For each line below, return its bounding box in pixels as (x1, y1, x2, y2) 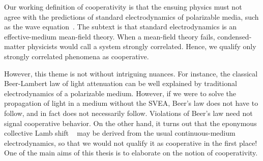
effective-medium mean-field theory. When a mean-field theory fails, (4, 31, 215, 42)
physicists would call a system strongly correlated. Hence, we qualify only (27, 41, 256, 52)
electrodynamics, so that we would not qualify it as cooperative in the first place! (4, 137, 257, 148)
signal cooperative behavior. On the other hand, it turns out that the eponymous (4, 117, 257, 128)
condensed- (217, 31, 252, 42)
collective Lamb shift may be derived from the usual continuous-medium (4, 128, 236, 138)
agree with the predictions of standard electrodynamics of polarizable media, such (4, 11, 259, 22)
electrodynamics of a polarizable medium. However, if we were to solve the (4, 88, 237, 98)
